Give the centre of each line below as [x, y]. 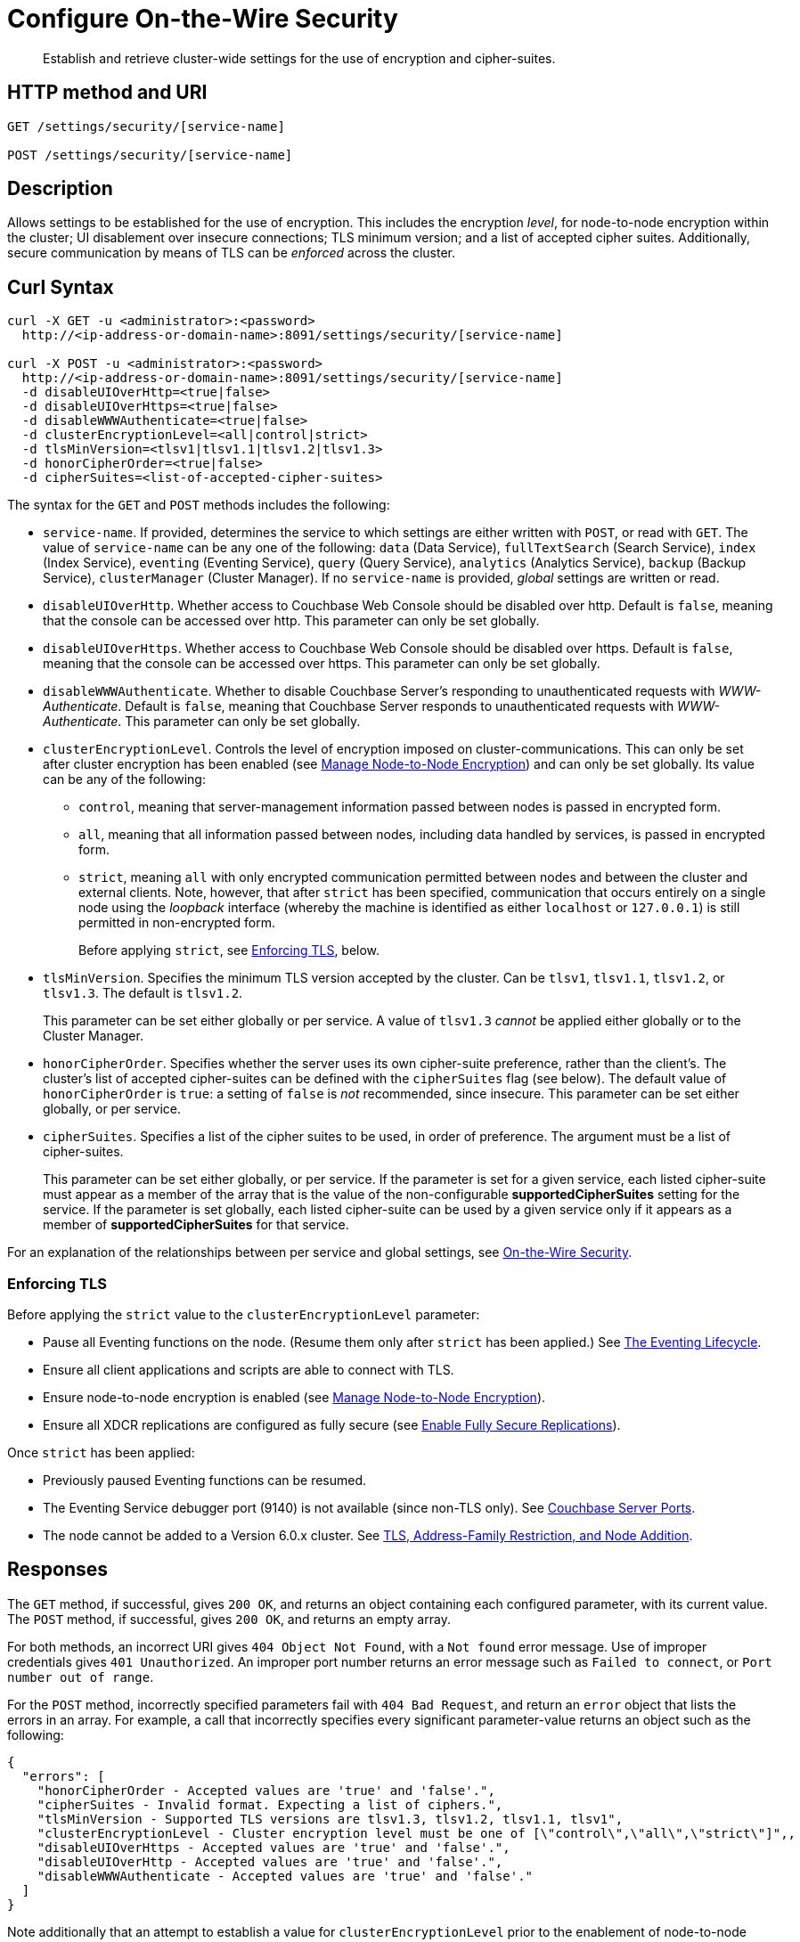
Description [60, 189]
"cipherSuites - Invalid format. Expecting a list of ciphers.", [270, 1804]
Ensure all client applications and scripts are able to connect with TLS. [249, 1370]
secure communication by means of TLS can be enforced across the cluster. [232, 253]
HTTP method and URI [107, 93]
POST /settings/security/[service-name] [150, 155]
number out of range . [81, 1677]
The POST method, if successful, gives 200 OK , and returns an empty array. [229, 1619]
